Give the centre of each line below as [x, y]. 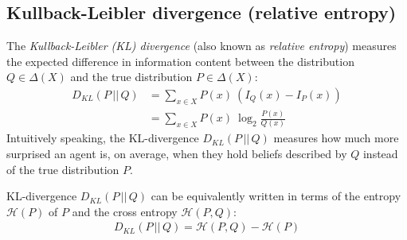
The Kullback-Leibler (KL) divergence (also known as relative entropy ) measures [202, 46]
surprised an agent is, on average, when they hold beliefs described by [177, 154]
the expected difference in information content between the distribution [180, 61]
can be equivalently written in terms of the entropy [276, 196]
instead [380, 154]
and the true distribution [131, 77]
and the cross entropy [125, 211]
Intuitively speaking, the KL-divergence [103, 138]
